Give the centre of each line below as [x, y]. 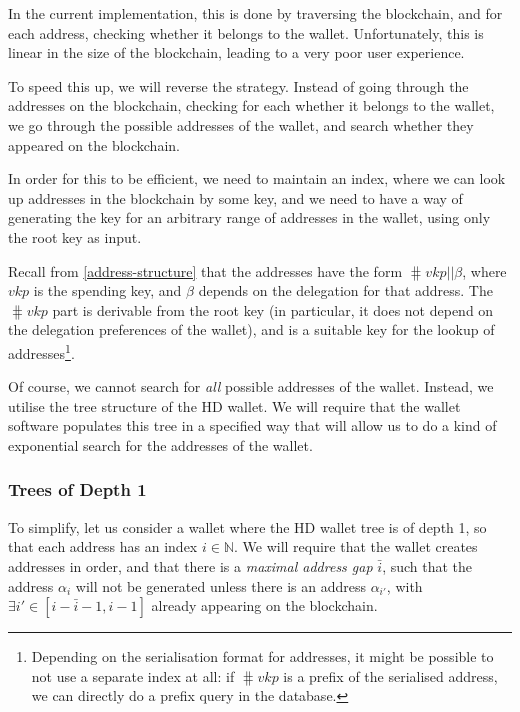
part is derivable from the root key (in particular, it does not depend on [273, 309]
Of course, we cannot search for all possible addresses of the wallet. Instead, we [251, 386]
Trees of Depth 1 [77, 489]
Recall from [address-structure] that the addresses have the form [205, 270]
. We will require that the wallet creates [355, 546]
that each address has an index [103, 546]
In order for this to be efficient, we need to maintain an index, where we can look [257, 178]
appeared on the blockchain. [94, 144]
